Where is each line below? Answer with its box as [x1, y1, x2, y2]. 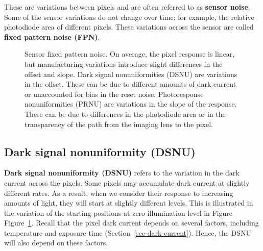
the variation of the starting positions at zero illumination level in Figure [4, 207, 233, 218]
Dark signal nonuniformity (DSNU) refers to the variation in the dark [4, 167, 240, 178]
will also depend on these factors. [4, 237, 108, 248]
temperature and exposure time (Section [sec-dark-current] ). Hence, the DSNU [4, 227, 251, 238]
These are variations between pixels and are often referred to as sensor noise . [4, 2, 250, 12]
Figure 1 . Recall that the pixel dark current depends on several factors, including [4, 217, 259, 228]
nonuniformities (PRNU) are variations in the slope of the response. [25, 98, 237, 109]
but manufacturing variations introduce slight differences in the [25, 58, 223, 69]
